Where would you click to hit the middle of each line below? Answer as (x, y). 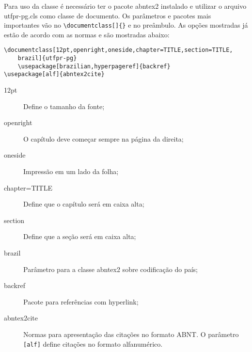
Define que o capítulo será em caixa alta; (84, 204)
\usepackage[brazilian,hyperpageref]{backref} (94, 66)
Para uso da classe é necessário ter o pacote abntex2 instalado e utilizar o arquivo (125, 6)
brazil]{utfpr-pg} (47, 58)
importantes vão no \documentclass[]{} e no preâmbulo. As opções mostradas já (126, 25)
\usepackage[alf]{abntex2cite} (54, 74)
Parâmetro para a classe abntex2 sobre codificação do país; (110, 269)
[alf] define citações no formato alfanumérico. (93, 344)
